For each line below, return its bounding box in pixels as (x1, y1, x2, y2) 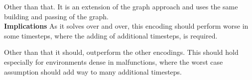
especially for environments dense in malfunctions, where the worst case (4, 56, 223, 67)
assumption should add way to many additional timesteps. (4, 66, 182, 77)
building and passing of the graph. (4, 11, 109, 21)
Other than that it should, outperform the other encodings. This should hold (4, 47, 239, 57)
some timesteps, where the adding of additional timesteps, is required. (4, 30, 218, 40)
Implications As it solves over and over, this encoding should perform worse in (4, 21, 249, 31)
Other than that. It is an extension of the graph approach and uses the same (4, 1, 238, 11)
